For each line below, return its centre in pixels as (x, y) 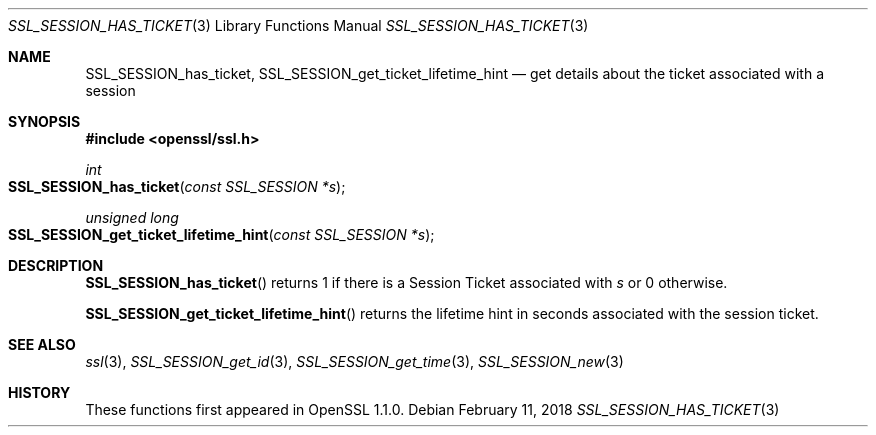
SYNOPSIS (44, 121)
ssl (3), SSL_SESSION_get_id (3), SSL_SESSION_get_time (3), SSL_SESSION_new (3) (354, 361)
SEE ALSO (42, 344)
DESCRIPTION (56, 265)
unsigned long (132, 217)
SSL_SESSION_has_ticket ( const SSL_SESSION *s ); (177, 186)
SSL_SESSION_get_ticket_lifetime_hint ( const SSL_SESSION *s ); (221, 234)
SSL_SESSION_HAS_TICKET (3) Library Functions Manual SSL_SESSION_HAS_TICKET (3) (298, 25)
